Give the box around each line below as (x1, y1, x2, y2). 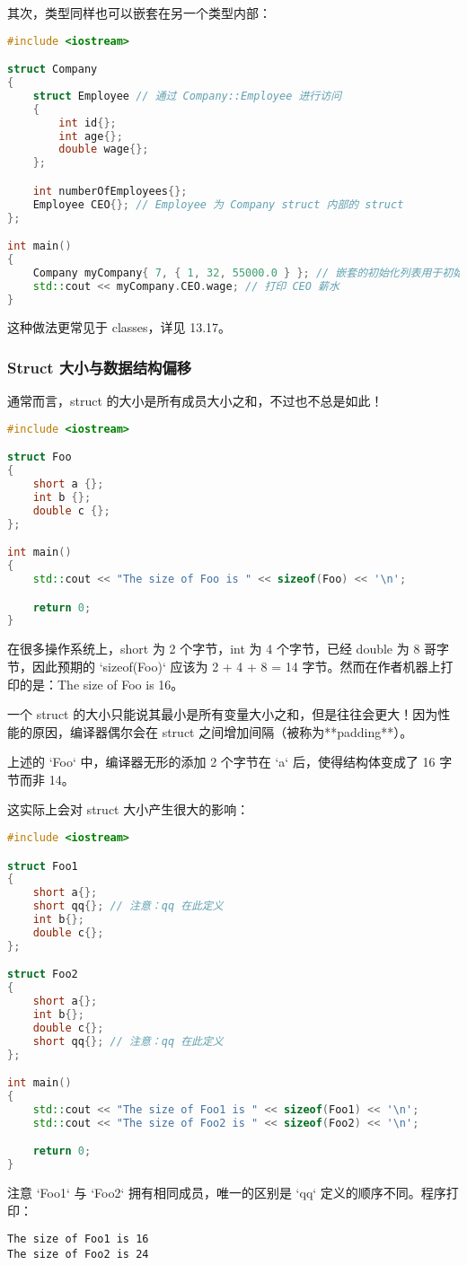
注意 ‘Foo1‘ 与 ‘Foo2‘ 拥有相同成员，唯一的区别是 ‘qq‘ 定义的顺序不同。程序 (7, 1183, 446, 1202)
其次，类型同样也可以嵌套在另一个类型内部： (7, 4, 271, 22)
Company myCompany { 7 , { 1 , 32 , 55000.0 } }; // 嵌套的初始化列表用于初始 (32, 266, 464, 279)
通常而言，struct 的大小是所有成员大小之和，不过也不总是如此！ (7, 391, 383, 410)
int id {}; (58, 116, 117, 129)
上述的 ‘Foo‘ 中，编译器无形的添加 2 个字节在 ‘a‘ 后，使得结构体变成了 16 (7, 752, 436, 771)
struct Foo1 (7, 859, 78, 873)
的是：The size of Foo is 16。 (19, 674, 184, 693)
